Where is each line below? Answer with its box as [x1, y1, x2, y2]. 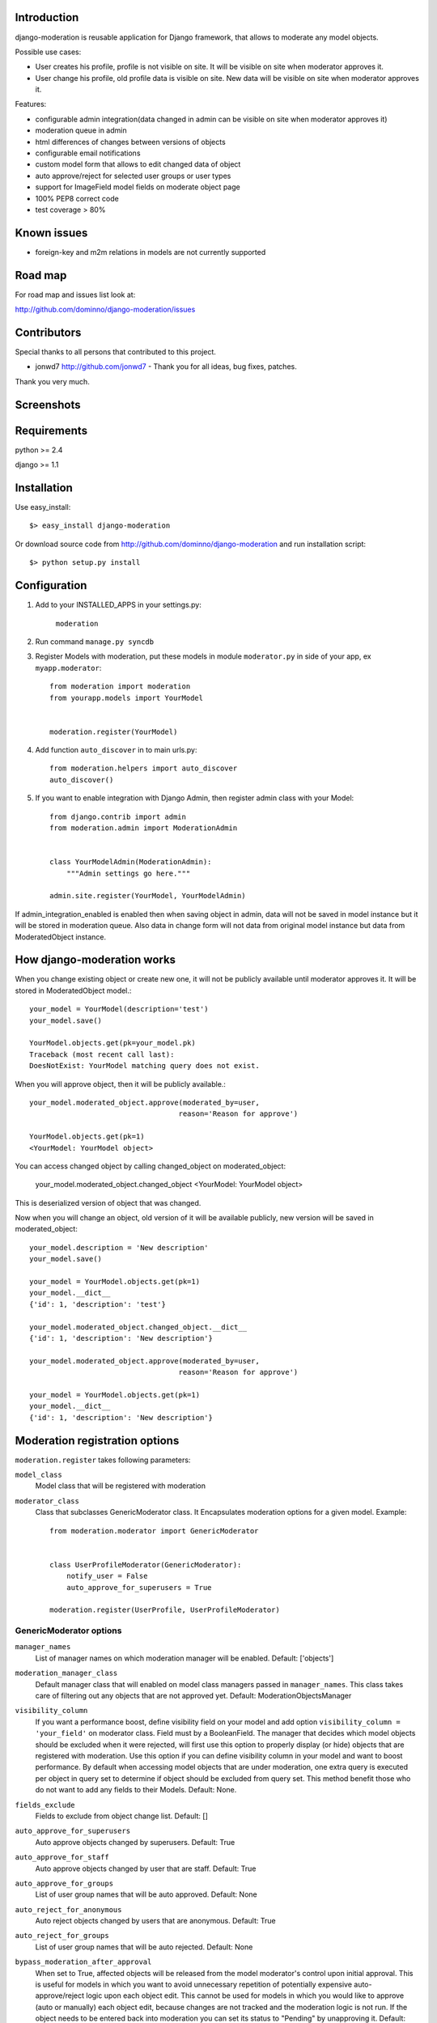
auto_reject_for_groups [15, 1931, 109, 1940]
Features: [15, 100, 47, 109]
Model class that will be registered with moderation [35, 1481, 206, 1491]
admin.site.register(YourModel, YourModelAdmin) [49, 891, 246, 901]
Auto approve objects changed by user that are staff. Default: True [35, 1864, 257, 1873]
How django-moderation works [15, 953, 176, 967]
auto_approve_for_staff [15, 1853, 109, 1862]
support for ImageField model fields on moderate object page [35, 182, 240, 192]
